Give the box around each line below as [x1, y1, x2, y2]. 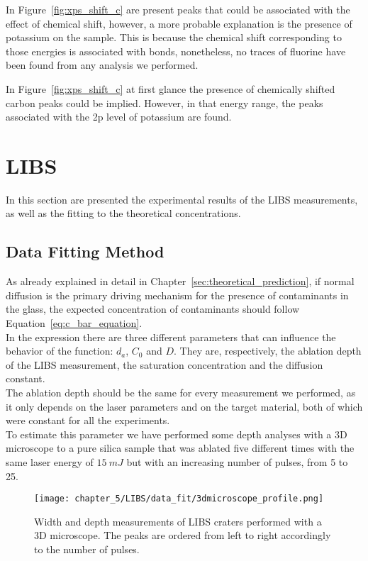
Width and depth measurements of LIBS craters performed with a [34, 513, 322, 528]
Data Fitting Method [6, 240, 165, 262]
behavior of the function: [6, 343, 113, 358]
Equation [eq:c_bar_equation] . [6, 316, 143, 331]
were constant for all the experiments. [6, 413, 170, 428]
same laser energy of [6, 454, 94, 469]
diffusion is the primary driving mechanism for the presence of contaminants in [6, 287, 349, 302]
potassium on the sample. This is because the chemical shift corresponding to [6, 30, 342, 45]
